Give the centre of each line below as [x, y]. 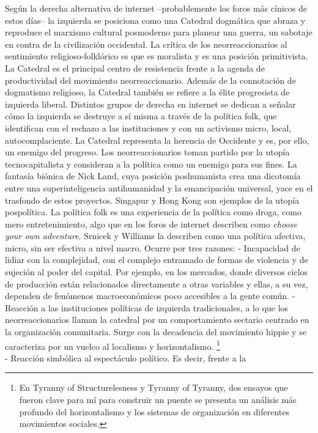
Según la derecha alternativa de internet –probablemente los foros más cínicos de [156, 8]
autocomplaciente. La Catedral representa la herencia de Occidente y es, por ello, [157, 140]
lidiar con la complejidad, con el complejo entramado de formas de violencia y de [157, 260]
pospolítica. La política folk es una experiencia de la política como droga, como [153, 212]
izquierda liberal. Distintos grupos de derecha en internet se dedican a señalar [150, 104]
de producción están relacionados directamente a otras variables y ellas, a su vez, [157, 283]
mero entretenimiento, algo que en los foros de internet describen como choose [151, 224]
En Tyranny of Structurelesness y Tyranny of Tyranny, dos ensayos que [153, 387]
